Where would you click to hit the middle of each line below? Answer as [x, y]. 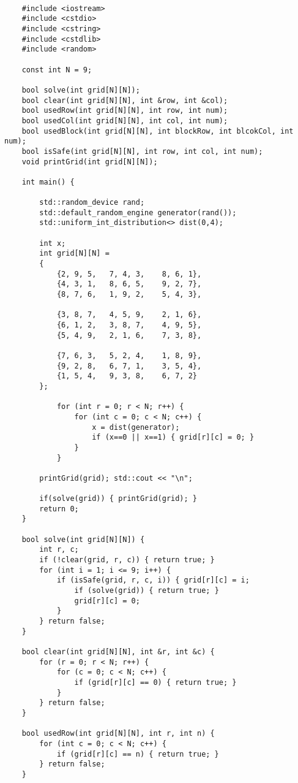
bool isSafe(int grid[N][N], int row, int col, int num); [142, 151]
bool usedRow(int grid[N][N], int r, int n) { [118, 734]
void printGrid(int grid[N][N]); [90, 162]
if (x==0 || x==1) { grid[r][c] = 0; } [173, 437]
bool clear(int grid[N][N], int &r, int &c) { [118, 652]
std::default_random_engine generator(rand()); [138, 212]
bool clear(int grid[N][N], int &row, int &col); [125, 100]
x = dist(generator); [136, 427]
